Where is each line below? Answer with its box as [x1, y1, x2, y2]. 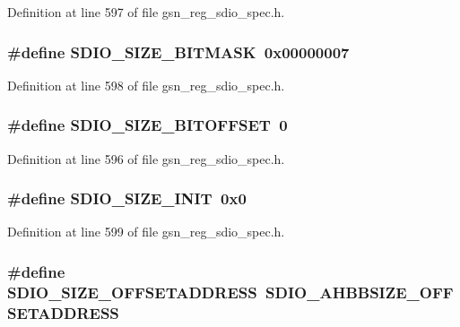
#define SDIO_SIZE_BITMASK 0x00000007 [7, 40, 350, 63]
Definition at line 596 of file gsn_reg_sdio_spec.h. [7, 149, 285, 168]
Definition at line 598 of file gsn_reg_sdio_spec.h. [7, 75, 285, 94]
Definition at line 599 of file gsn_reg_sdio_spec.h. [7, 222, 285, 241]
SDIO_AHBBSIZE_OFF [265, 280, 454, 303]
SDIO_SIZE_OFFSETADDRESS [7, 280, 257, 303]
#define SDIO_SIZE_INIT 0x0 [7, 187, 247, 210]
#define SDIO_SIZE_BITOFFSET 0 [7, 114, 288, 136]
